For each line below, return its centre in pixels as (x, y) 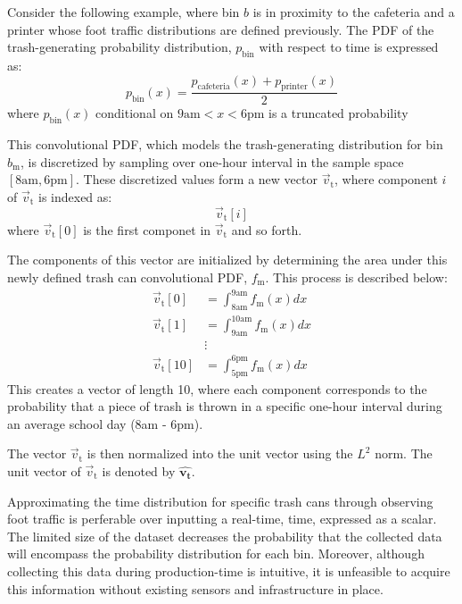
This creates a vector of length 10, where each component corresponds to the (217, 388)
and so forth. (267, 229)
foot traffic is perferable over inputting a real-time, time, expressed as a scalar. (222, 519)
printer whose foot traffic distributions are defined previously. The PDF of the (221, 29)
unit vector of (44, 470)
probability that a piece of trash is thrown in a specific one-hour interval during (225, 406)
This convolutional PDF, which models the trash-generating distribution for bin (225, 144)
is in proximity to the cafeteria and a (354, 12)
